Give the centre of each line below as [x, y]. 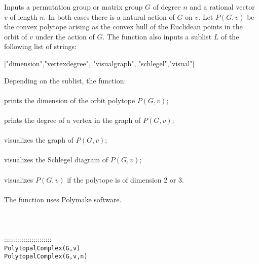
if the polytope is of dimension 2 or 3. [125, 179]
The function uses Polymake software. [63, 199]
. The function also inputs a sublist [157, 36]
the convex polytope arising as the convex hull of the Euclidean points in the [123, 27]
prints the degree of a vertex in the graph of [72, 120]
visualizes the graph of [39, 140]
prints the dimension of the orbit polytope [70, 100]
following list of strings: [41, 46]
